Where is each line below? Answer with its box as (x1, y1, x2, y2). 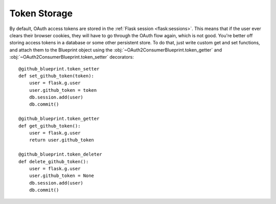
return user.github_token (29, 137, 95, 143)
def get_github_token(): (18, 123, 81, 129)
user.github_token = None (29, 173, 95, 178)
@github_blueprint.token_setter (18, 66, 100, 71)
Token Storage (9, 8, 73, 19)
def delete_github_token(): (18, 159, 89, 164)
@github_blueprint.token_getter (18, 116, 100, 122)
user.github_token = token (29, 87, 97, 93)
